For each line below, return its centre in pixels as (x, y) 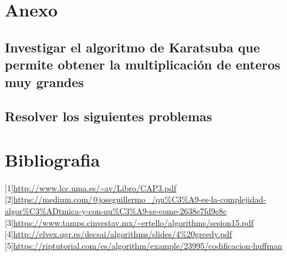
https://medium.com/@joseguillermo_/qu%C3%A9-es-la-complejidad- (140, 199)
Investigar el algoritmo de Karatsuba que (132, 47)
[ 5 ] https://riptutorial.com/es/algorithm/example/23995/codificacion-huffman (143, 245)
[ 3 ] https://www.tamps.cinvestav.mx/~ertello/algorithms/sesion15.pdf (129, 222)
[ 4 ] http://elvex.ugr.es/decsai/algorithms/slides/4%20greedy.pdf (119, 234)
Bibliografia (53, 159)
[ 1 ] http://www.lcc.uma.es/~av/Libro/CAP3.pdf (91, 187)
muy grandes (44, 82)
